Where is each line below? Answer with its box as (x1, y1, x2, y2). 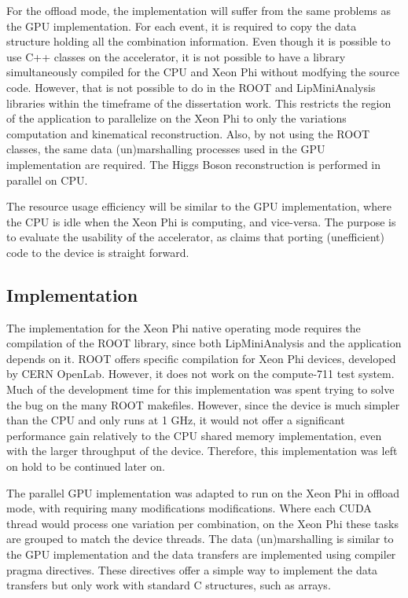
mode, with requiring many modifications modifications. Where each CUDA (6, 500, 372, 516)
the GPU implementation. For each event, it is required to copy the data (6, 17, 357, 34)
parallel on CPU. (6, 171, 88, 188)
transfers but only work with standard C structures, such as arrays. (6, 577, 331, 593)
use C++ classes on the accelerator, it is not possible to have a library (6, 48, 346, 64)
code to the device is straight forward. (6, 244, 189, 260)
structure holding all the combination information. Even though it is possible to (6, 33, 391, 50)
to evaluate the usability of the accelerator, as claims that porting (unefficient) (6, 229, 384, 245)
